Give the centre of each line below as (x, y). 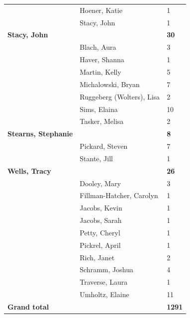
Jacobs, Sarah (101, 220)
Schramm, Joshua (106, 269)
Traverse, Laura (104, 282)
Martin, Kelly (100, 71)
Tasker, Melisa (102, 121)
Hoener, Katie (101, 10)
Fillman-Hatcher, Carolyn (119, 195)
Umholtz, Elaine (104, 294)
